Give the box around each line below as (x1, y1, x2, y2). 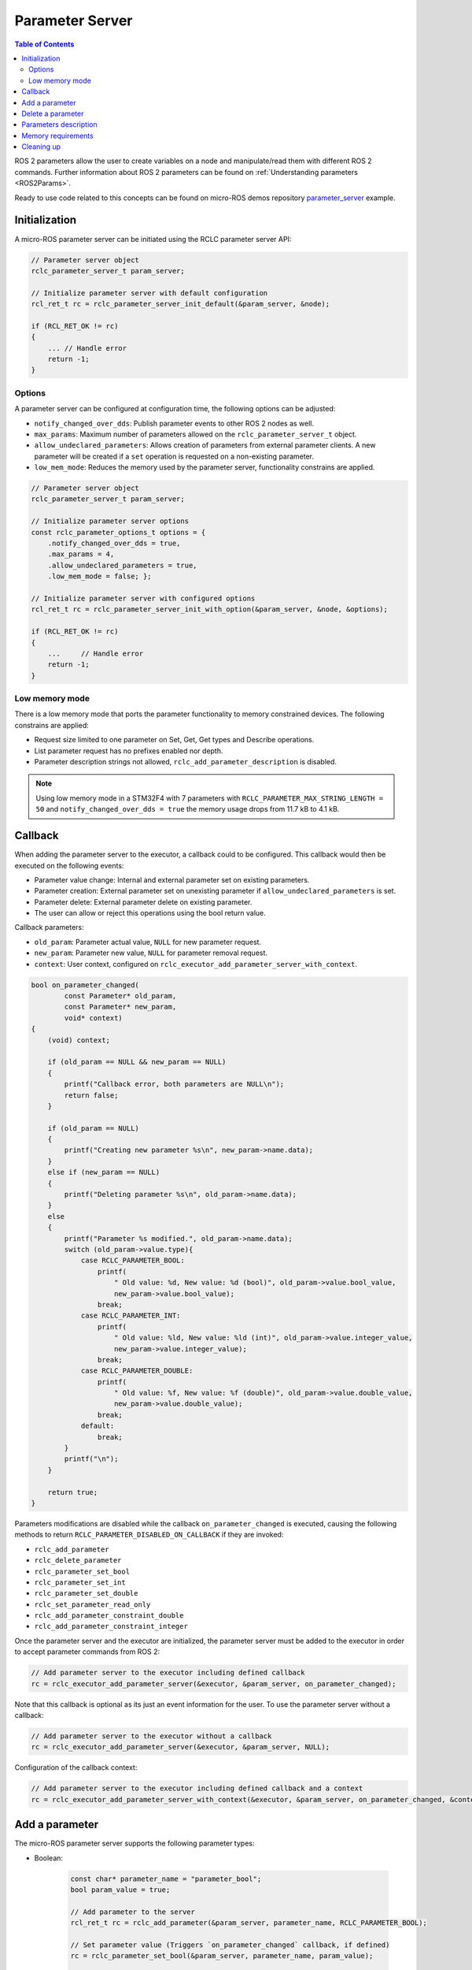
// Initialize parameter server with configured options (31, 594, 256, 603)
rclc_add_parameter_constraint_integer (34, 1622, 188, 1631)
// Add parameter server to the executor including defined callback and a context (31, 1784, 363, 1793)
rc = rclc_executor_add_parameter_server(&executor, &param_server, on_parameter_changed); (31, 1679, 396, 1688)
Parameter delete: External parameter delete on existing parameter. (34, 897, 253, 906)
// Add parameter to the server (70, 1907, 196, 1916)
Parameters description (21, 120, 98, 129)
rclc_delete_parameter (34, 1556, 122, 1565)
